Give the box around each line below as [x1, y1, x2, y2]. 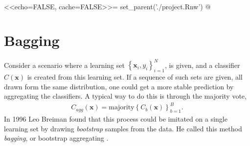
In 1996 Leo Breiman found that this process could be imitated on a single [4, 114, 227, 124]
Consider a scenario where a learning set [4, 60, 125, 70]
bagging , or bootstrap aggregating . [4, 133, 109, 143]
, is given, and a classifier [165, 60, 240, 70]
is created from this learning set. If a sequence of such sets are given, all [27, 72, 243, 82]
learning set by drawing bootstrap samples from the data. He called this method [4, 123, 242, 133]
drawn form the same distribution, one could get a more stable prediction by [4, 81, 234, 91]
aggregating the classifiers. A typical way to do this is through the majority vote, [4, 91, 247, 101]
